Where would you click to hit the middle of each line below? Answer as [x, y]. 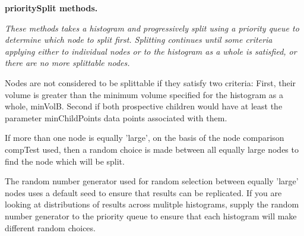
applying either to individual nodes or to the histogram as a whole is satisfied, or [151, 51]
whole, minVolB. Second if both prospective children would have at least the [144, 106]
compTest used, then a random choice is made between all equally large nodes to [152, 149]
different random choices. [50, 227]
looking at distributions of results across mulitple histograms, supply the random [152, 204]
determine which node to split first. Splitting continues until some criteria [139, 40]
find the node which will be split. [65, 161]
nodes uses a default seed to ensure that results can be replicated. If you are [143, 192]
